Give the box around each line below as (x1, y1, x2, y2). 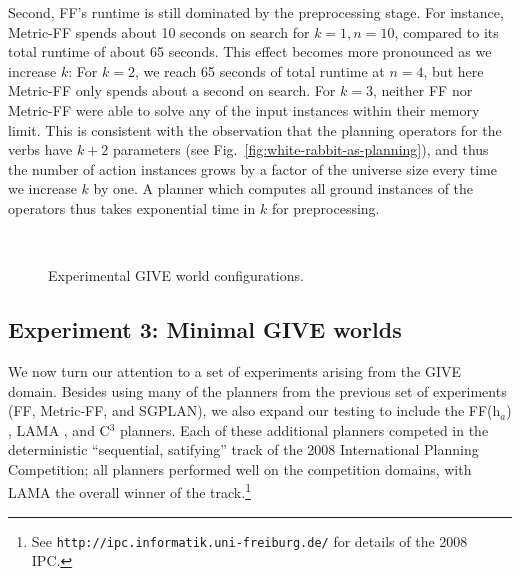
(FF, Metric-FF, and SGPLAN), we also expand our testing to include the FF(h (8, 400, 501, 421)
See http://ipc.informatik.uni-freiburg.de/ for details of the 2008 (31, 530, 468, 551)
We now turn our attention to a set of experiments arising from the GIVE (8, 360, 461, 381)
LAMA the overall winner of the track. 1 (8, 479, 251, 503)
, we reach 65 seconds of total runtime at (134, 60, 385, 81)
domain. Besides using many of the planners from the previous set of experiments (8, 380, 507, 401)
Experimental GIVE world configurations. (48, 265, 304, 286)
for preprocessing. (271, 197, 380, 218)
